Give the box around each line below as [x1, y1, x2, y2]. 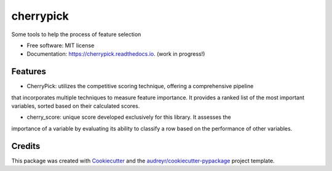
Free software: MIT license [26, 42, 95, 49]
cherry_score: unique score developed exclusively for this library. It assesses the [26, 113, 231, 121]
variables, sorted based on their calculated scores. [11, 102, 140, 110]
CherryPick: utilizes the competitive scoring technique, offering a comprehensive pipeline [26, 83, 254, 90]
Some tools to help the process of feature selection [11, 31, 141, 38]
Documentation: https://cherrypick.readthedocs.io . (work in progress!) [26, 50, 205, 58]
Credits [11, 141, 41, 151]
